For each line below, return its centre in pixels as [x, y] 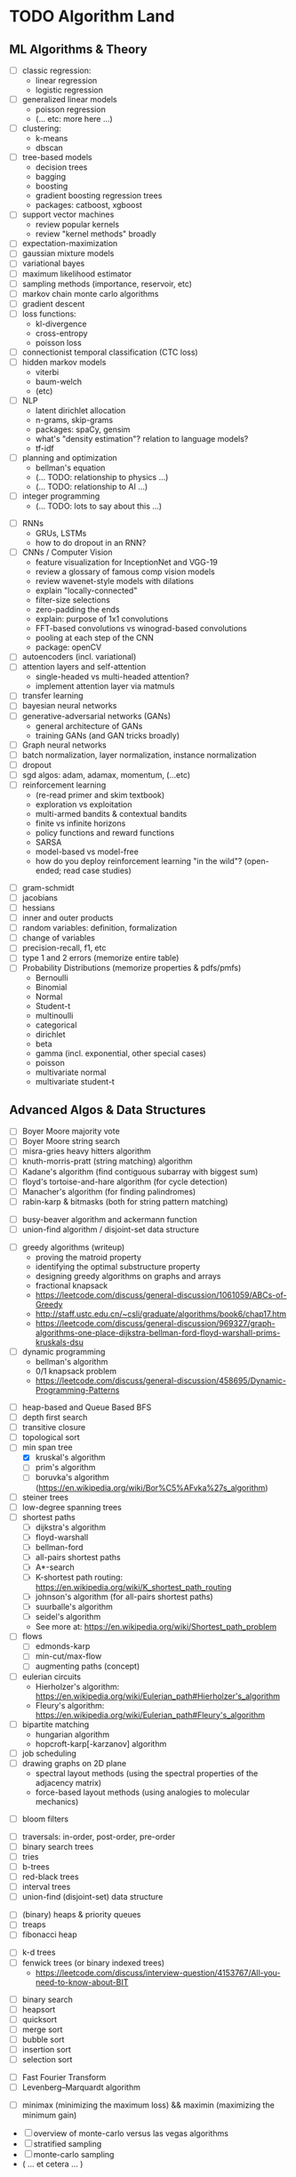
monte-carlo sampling [74, 2155]
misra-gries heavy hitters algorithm [86, 1151]
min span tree [47, 1447]
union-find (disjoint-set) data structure [92, 1897]
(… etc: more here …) [74, 119]
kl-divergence [61, 324]
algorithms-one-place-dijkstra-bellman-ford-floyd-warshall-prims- [158, 1333]
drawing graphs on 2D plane [74, 1763]
